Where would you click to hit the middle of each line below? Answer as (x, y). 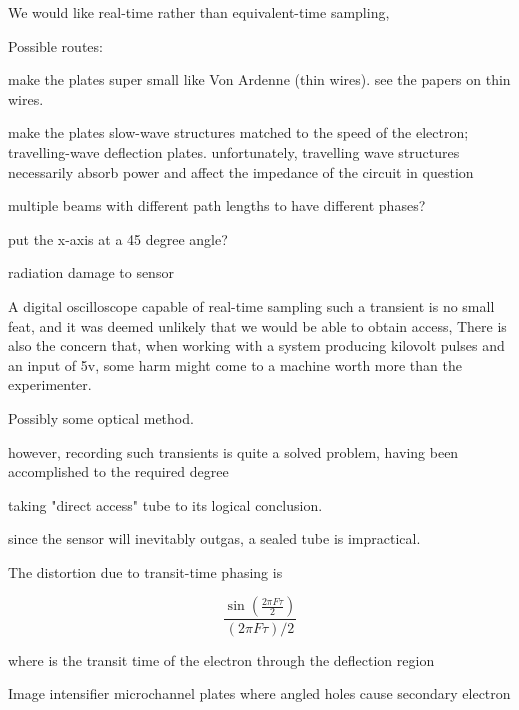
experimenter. (50, 384)
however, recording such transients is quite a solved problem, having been (233, 451)
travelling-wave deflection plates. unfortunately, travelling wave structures (234, 151)
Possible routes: (55, 45)
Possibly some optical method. (101, 417)
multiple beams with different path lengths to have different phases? (217, 205)
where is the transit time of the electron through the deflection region (221, 659)
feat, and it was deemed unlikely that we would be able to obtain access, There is (257, 325)
